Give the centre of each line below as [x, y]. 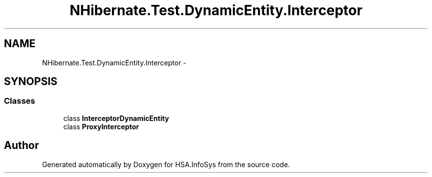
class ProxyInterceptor [101, 126]
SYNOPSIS [31, 82]
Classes [20, 101]
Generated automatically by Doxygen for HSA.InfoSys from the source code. [166, 164]
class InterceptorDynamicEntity [116, 118]
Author [21, 146]
